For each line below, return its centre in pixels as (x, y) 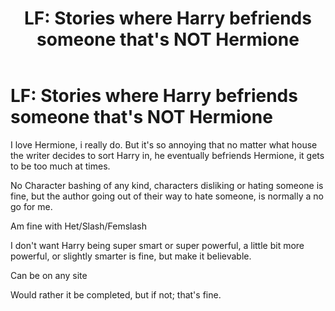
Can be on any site (49, 275)
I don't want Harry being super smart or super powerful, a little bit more (157, 245)
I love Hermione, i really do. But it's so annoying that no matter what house (164, 144)
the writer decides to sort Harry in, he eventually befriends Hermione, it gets (167, 155)
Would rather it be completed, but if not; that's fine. (116, 294)
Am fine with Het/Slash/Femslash (79, 226)
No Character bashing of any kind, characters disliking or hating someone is (167, 185)
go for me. (31, 206)
